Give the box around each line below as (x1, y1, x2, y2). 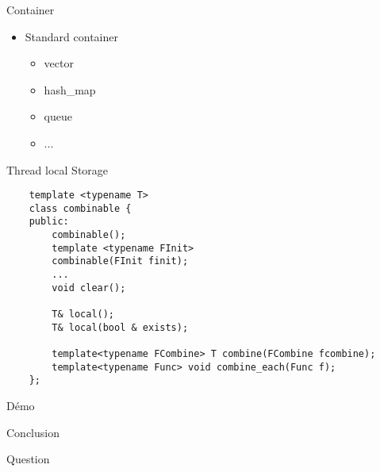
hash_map (44, 81, 96, 98)
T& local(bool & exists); (52, 321, 189, 333)
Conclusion (6, 424, 59, 440)
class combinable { (29, 202, 132, 214)
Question (6, 451, 50, 467)
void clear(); (52, 282, 126, 294)
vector (44, 55, 74, 71)
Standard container (25, 28, 118, 44)
